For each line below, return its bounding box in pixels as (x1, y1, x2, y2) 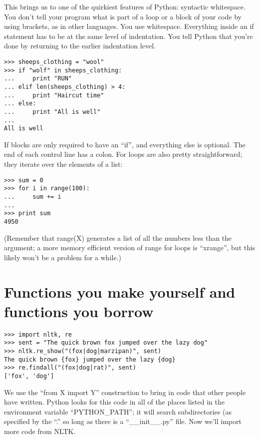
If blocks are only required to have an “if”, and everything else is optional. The (4, 139, 246, 149)
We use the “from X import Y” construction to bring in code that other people (4, 387, 246, 397)
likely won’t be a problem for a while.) (4, 252, 121, 262)
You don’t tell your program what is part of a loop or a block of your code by (4, 11, 242, 21)
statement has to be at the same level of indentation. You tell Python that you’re (4, 30, 253, 41)
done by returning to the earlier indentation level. (4, 40, 156, 51)
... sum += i (4, 193, 61, 200)
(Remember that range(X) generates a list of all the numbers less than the (4, 232, 232, 243)
